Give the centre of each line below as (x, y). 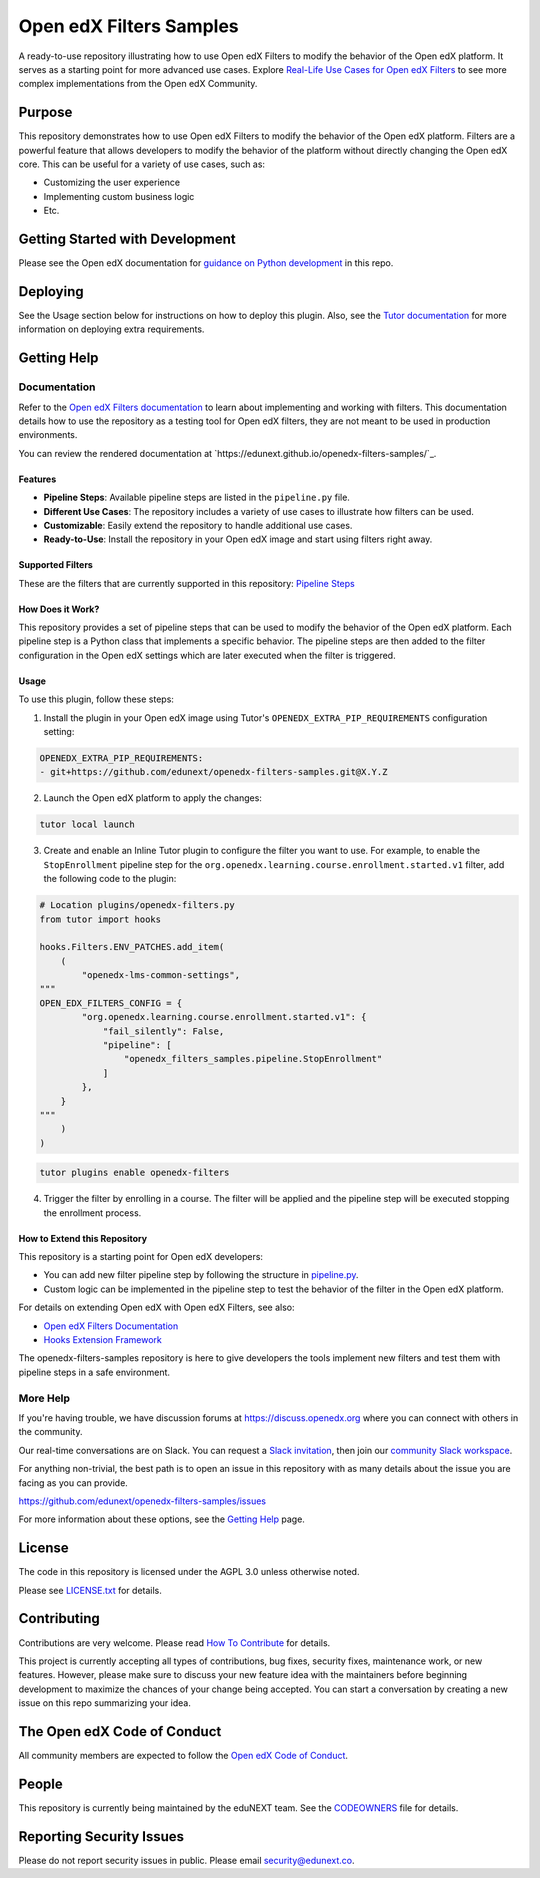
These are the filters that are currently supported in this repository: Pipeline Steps (186, 583)
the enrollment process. (92, 1212)
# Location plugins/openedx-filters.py (137, 905)
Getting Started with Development (127, 239)
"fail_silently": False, (163, 1031)
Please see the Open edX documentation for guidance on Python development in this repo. (206, 263)
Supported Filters (56, 565)
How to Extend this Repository (83, 1238)
